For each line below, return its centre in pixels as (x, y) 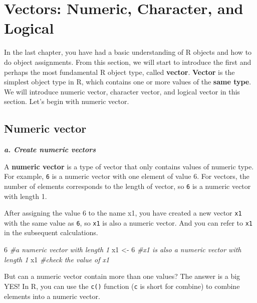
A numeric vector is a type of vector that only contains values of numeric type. (129, 166)
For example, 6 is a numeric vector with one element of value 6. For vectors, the (127, 176)
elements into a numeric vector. (52, 296)
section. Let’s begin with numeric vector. (67, 101)
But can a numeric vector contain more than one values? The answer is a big (122, 276)
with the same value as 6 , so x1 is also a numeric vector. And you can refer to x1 (128, 222)
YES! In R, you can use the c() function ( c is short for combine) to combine (122, 286)
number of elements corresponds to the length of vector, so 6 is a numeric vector (127, 186)
